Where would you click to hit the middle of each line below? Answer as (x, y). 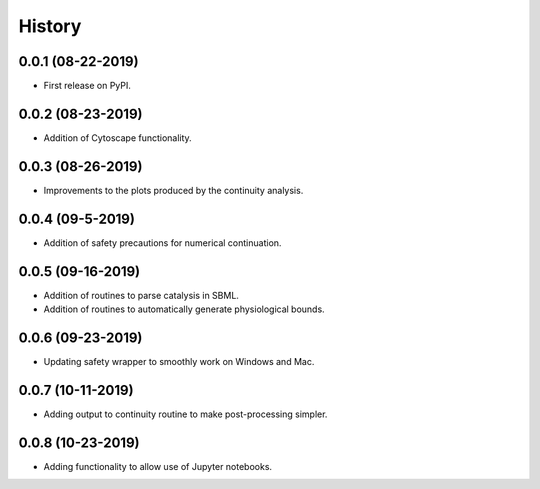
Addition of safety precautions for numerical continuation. (162, 242)
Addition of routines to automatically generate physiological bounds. (184, 309)
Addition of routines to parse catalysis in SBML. (141, 295)
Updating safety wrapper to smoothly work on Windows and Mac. (179, 361)
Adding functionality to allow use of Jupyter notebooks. (158, 466)
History (50, 26)
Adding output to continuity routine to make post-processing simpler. (185, 414)
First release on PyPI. (87, 86)
